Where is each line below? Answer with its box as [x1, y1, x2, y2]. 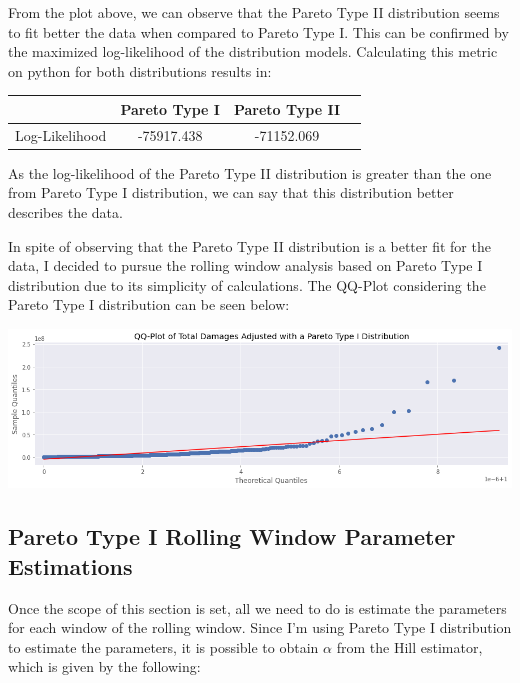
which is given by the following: [8, 656, 201, 677]
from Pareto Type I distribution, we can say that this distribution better [8, 182, 454, 203]
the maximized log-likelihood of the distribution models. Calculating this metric [8, 41, 498, 62]
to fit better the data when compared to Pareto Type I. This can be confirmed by [8, 21, 509, 42]
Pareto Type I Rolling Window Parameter [8, 521, 456, 552]
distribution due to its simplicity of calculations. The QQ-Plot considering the [8, 274, 486, 295]
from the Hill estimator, [336, 636, 483, 657]
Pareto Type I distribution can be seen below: [8, 294, 290, 315]
